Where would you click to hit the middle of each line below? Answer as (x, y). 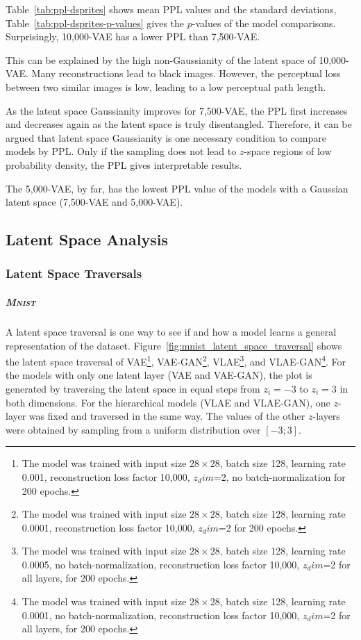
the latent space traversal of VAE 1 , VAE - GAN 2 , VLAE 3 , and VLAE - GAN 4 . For (176, 360)
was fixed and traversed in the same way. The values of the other (167, 416)
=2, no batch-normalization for (279, 476)
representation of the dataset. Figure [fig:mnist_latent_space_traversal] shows (174, 345)
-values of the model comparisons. (264, 23)
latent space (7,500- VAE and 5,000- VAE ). (94, 202)
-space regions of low (288, 151)
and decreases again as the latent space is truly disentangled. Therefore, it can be (179, 124)
